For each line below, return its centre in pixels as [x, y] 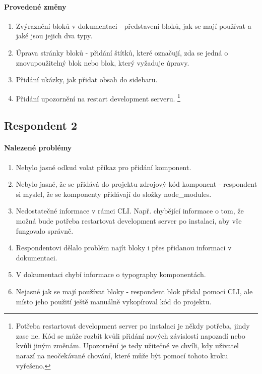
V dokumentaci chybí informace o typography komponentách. [111, 274]
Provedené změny [35, 6]
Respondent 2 [41, 125]
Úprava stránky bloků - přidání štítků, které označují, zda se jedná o [122, 52]
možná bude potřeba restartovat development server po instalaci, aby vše [129, 220]
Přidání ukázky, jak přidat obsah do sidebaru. [87, 79]
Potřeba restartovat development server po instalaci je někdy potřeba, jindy [133, 326]
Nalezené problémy [38, 148]
